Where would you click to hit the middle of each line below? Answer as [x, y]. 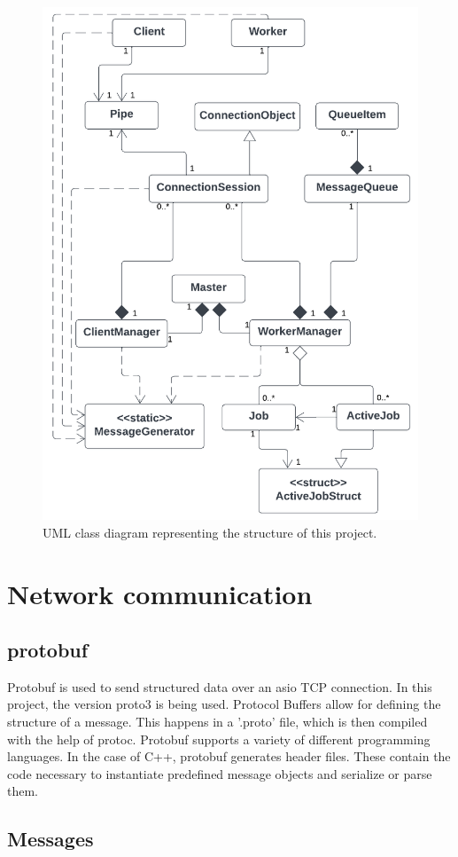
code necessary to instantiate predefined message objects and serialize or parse [220, 773]
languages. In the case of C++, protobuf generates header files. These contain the [229, 756]
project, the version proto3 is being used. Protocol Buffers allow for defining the [224, 704]
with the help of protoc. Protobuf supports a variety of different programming [219, 739]
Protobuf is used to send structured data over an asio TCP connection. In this [220, 686]
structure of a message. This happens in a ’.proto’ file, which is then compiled [217, 722]
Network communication [160, 593]
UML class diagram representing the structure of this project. [210, 532]
